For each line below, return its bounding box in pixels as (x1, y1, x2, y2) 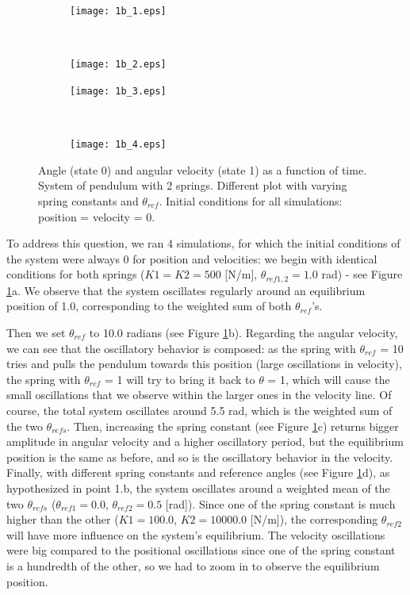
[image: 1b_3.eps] (70, 85, 167, 97)
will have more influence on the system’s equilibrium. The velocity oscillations (6, 526, 385, 543)
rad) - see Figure (321, 266, 403, 282)
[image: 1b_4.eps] (70, 139, 167, 151)
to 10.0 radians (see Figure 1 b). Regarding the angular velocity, (89, 324, 398, 341)
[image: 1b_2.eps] (70, 59, 167, 71)
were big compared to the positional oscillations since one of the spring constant (6, 542, 396, 559)
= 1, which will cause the (267, 370, 390, 387)
